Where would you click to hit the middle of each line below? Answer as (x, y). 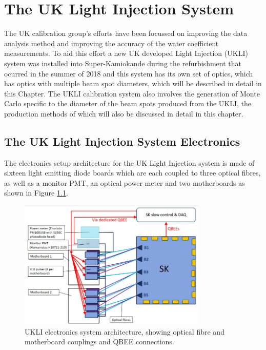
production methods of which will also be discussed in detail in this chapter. (124, 113)
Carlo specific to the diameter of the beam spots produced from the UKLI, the (128, 103)
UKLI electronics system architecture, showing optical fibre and (125, 331)
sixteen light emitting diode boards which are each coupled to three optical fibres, (132, 173)
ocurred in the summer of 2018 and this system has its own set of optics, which (129, 73)
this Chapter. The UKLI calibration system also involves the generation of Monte (132, 93)
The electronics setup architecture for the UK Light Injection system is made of (129, 162)
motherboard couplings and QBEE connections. (99, 342)
